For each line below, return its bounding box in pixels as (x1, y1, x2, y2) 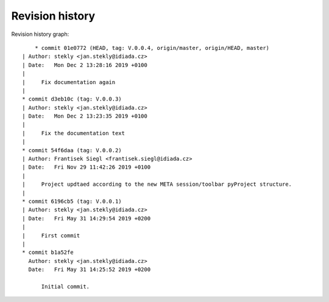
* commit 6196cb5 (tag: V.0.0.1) (22, 198, 122, 205)
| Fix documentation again (22, 79, 116, 85)
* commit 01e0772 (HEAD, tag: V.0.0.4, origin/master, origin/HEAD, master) (34, 44, 270, 51)
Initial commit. (41, 283, 90, 290)
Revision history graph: (11, 30, 69, 38)
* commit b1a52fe (22, 249, 74, 256)
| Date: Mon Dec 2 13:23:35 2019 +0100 (22, 113, 147, 120)
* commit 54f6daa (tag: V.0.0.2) (22, 147, 122, 153)
